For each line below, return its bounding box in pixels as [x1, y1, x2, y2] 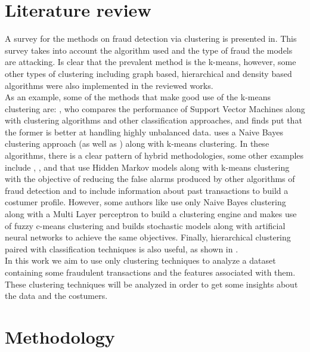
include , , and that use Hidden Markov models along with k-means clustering [5, 160, 290, 173]
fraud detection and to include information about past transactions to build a [5, 184, 289, 196]
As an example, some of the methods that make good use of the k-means [5, 91, 271, 103]
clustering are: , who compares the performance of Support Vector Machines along [5, 102, 305, 115]
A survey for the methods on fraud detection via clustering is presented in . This [5, 32, 297, 45]
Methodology [5, 324, 115, 348]
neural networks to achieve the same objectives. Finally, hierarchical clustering [5, 231, 291, 243]
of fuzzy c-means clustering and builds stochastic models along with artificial [5, 219, 286, 231]
